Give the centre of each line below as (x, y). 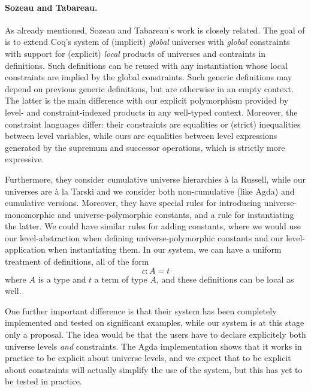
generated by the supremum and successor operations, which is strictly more (145, 147)
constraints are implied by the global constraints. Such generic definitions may (149, 77)
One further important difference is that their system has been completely (141, 310)
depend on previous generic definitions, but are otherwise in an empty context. (149, 88)
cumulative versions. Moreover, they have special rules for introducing (133, 203)
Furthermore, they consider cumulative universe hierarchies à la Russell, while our (155, 179)
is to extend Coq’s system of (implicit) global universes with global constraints (147, 42)
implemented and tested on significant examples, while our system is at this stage (155, 322)
